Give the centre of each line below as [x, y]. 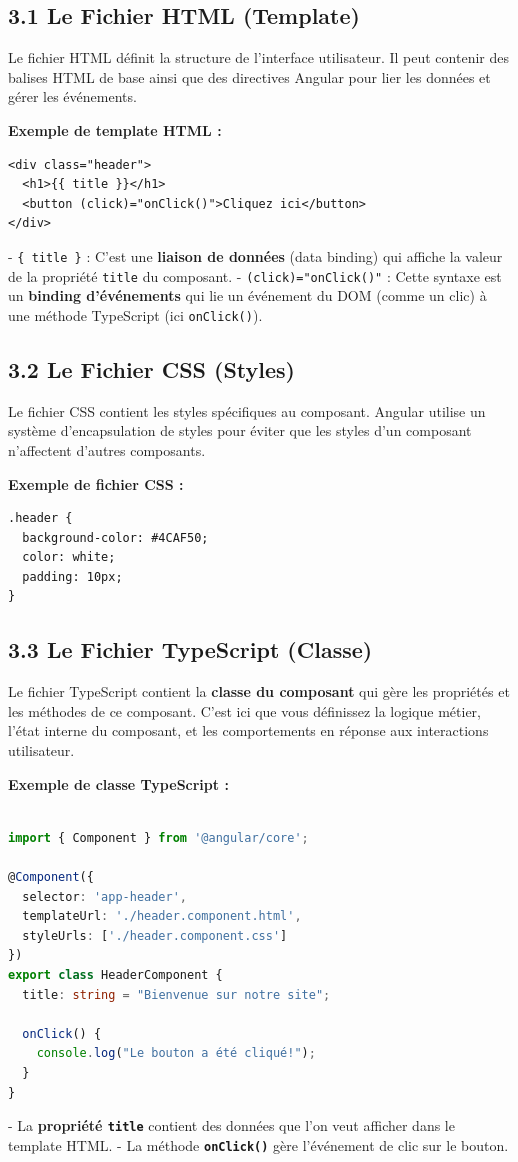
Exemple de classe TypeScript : [118, 783]
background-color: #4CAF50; [115, 537]
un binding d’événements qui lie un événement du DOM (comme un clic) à [247, 295]
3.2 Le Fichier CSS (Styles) [151, 368]
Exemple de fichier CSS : [96, 483]
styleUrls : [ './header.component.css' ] [155, 935]
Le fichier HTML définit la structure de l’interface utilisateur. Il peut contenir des [258, 57]
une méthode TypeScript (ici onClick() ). [135, 314]
